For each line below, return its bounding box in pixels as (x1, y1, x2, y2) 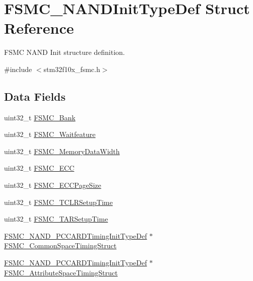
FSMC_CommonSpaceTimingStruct (4, 240, 117, 251)
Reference (4, 18, 74, 38)
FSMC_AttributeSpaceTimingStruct (4, 267, 118, 277)
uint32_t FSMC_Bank (4, 112, 76, 122)
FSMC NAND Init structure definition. (4, 47, 125, 57)
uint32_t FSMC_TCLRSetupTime (4, 196, 113, 207)
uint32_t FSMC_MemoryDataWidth (4, 146, 120, 156)
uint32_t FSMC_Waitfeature (4, 129, 96, 139)
